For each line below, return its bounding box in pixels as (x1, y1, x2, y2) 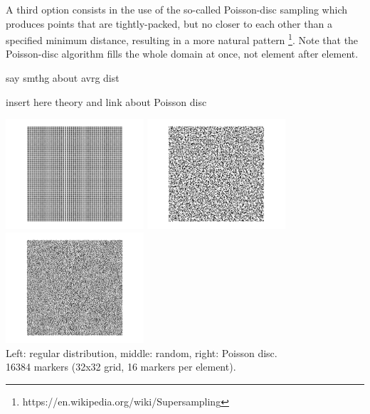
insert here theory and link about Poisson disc (6, 94, 207, 109)
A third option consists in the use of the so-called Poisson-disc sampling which (6, 2, 348, 16)
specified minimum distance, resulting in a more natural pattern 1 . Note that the (6, 31, 359, 47)
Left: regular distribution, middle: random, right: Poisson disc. (6, 345, 277, 360)
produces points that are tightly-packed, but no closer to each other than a (6, 16, 332, 31)
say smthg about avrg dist (6, 70, 120, 85)
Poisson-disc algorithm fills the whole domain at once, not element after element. (6, 46, 359, 61)
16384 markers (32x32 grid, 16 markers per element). (6, 359, 236, 374)
